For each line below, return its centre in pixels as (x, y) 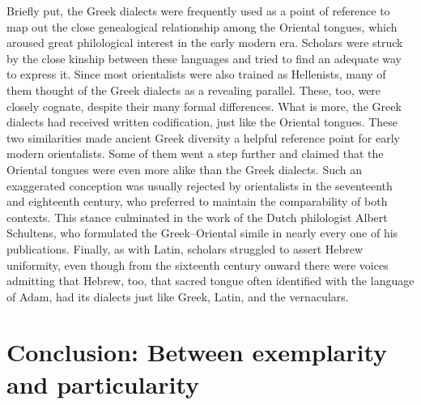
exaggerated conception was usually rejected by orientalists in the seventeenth (200, 185)
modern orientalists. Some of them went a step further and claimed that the (195, 153)
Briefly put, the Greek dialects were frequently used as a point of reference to (198, 11)
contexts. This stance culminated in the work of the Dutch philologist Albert (197, 217)
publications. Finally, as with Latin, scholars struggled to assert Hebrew (185, 248)
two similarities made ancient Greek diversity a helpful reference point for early (203, 137)
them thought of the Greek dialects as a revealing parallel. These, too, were (194, 90)
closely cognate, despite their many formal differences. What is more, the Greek (204, 106)
